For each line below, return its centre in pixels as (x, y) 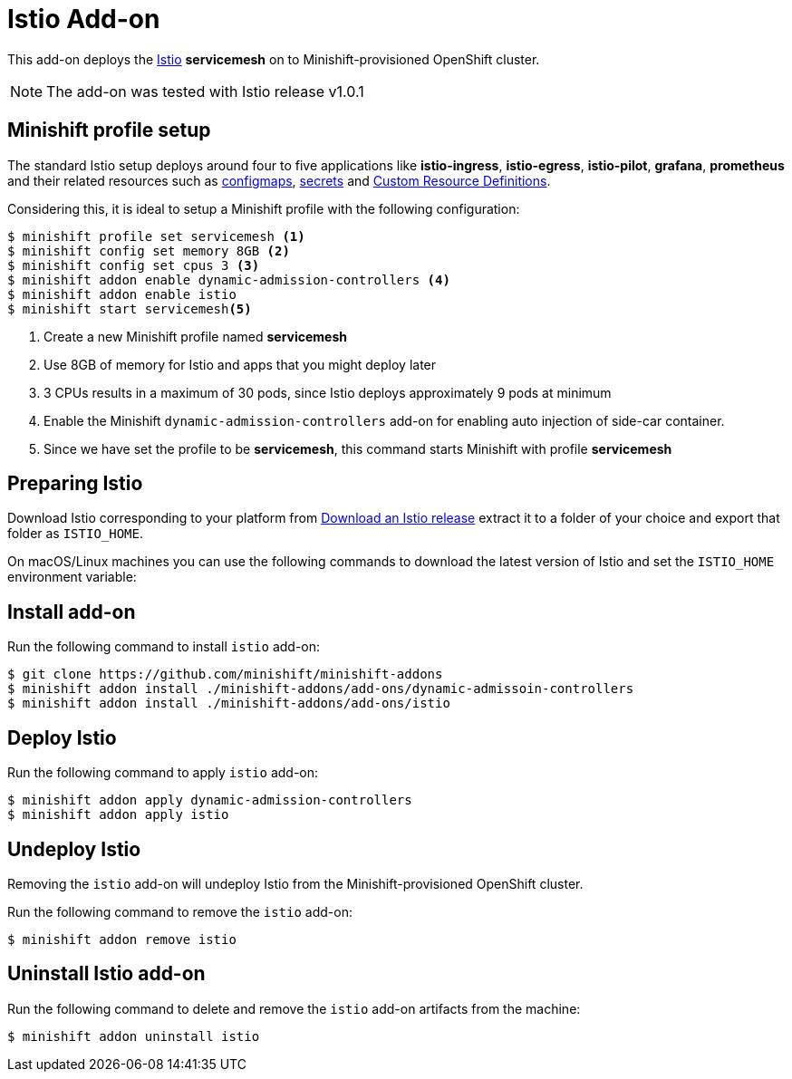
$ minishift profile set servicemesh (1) (156, 236)
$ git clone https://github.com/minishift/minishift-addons (225, 674)
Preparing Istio (75, 484)
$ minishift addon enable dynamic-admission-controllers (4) (229, 279)
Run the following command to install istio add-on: (164, 647)
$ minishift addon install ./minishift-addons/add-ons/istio (229, 703)
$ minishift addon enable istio (122, 294)
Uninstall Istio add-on (106, 974)
